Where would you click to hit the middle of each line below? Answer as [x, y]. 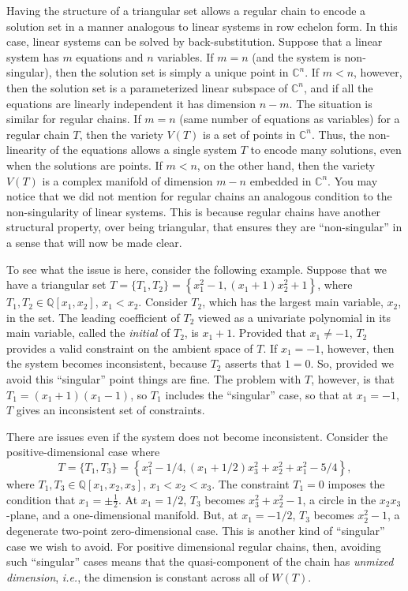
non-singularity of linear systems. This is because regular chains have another [194, 211]
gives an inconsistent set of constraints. [110, 410]
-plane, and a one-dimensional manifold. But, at [122, 515]
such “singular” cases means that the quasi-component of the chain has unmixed [200, 561]
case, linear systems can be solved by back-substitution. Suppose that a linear [195, 41]
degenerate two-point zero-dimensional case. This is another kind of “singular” [196, 531]
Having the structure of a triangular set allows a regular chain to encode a [186, 10]
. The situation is [331, 103]
